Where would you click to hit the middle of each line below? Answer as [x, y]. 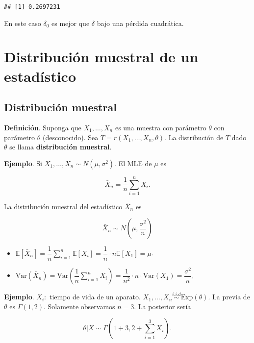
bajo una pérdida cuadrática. [140, 23]
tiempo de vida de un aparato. [95, 297]
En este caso [23, 23]
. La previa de [229, 297]
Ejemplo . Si [23, 163]
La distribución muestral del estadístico [63, 206]
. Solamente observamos [79, 306]
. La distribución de [194, 137]
